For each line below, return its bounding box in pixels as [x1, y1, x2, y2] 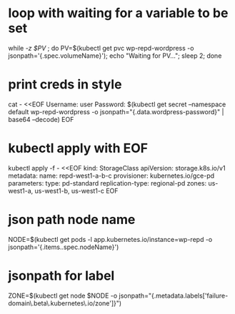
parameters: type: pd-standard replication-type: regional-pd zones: [8, 178, 206, 187]
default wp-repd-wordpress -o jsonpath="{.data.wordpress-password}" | [8, 107, 224, 116]
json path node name [8, 212, 136, 228]
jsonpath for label [8, 268, 115, 283]
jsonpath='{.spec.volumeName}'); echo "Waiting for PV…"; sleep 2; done [8, 51, 222, 60]
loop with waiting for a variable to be [8, 5, 229, 21]
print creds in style [8, 76, 122, 93]
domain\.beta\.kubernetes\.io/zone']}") [8, 298, 122, 308]
